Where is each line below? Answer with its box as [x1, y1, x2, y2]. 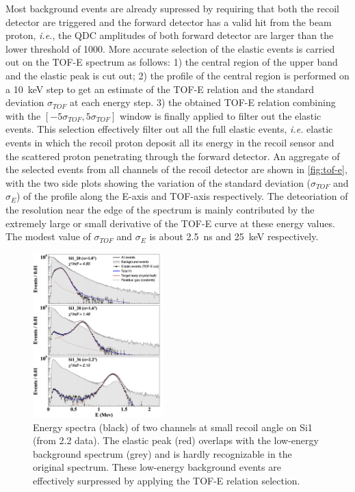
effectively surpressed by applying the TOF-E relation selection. [33, 473, 300, 487]
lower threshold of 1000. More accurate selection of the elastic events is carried [5, 41, 335, 55]
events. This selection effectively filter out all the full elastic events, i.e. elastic [5, 122, 333, 136]
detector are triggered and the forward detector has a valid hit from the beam [5, 14, 332, 29]
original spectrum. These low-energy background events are [33, 460, 281, 474]
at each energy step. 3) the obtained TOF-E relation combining [70, 95, 336, 109]
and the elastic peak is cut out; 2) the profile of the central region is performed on [5, 68, 350, 82]
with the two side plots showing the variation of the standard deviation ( [5, 175, 311, 190]
